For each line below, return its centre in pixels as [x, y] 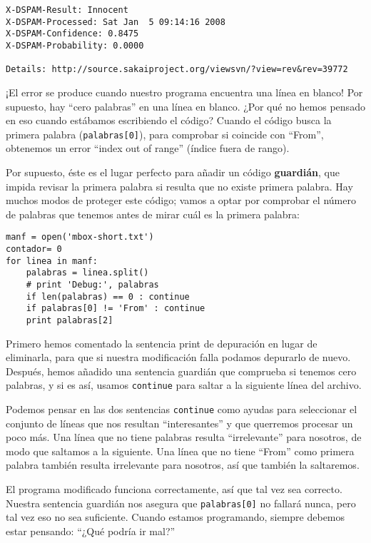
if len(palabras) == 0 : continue [108, 296]
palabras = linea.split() [87, 273]
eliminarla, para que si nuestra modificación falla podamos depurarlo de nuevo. [178, 357]
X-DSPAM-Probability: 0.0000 [75, 45]
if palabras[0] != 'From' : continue [116, 309]
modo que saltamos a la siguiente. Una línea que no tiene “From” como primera [180, 451]
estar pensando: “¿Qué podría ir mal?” [91, 531]
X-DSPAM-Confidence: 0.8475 [72, 34]
